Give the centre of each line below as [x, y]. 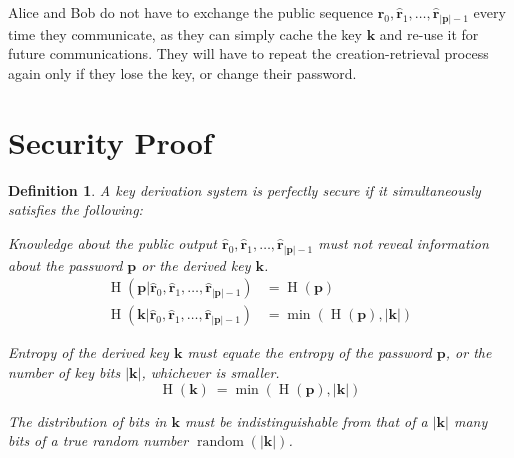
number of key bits [64, 372]
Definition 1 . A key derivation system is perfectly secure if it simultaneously [244, 189]
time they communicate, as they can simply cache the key [185, 33]
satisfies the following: [75, 209]
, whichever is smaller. [210, 372]
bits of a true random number [98, 440]
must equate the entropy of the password [309, 352]
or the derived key [196, 264]
